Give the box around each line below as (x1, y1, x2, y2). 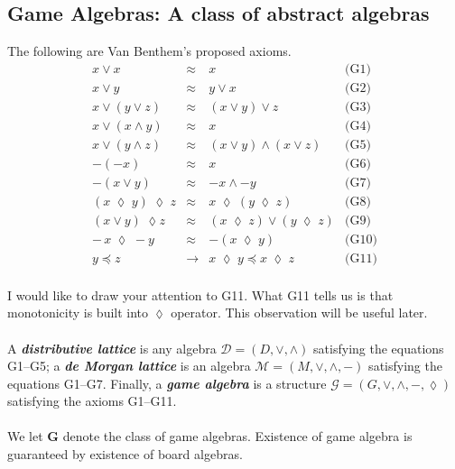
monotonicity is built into (7, 303, 149, 322)
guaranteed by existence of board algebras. (7, 445, 243, 464)
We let (7, 427, 43, 446)
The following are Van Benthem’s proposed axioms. (7, 41, 292, 60)
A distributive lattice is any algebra (7, 338, 217, 357)
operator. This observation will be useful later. (171, 303, 428, 322)
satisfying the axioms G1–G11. (7, 391, 177, 410)
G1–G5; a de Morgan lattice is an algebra (7, 356, 251, 375)
